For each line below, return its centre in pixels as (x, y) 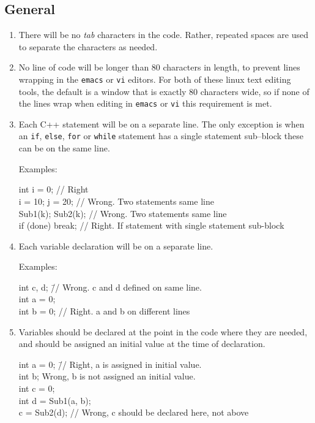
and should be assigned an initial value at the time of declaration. (142, 344)
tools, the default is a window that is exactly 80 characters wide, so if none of (164, 91)
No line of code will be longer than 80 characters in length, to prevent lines (159, 67)
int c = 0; (37, 388)
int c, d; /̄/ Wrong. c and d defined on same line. (110, 287)
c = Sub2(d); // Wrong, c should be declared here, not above (134, 412)
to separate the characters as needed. (88, 46)
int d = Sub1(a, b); (55, 400)
